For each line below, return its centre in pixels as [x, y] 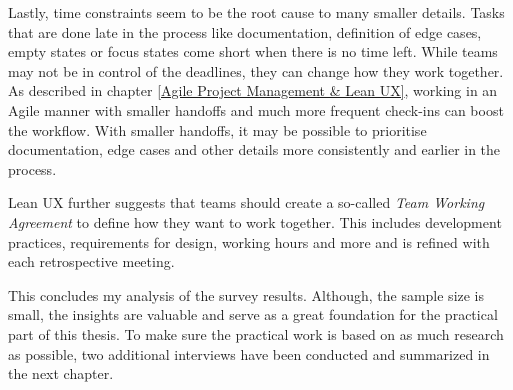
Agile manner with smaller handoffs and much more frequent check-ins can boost [256, 109]
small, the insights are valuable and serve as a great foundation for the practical [253, 314]
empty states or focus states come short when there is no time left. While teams [253, 51]
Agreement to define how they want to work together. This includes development [255, 221]
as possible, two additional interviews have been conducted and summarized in [249, 353]
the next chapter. [61, 373]
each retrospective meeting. [91, 261]
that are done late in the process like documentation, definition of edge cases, [245, 31]
